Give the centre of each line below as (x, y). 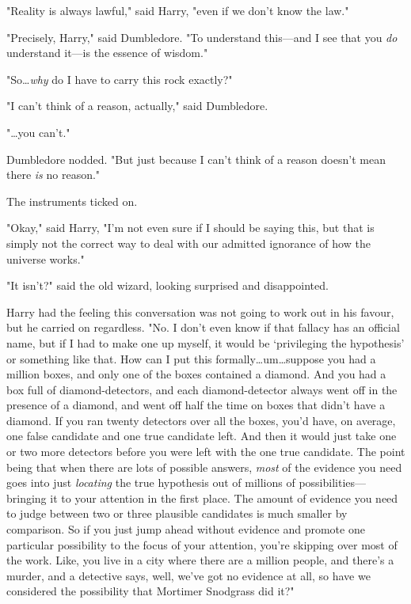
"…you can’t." (38, 132)
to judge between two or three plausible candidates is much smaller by (177, 513)
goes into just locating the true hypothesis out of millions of (151, 482)
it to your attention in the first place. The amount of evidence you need (224, 498)
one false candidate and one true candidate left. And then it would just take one (202, 436)
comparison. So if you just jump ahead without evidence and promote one (186, 529)
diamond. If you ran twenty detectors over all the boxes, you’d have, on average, (201, 420)
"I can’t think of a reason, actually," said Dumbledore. (137, 106)
